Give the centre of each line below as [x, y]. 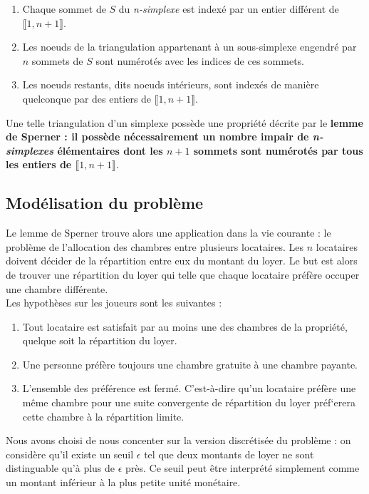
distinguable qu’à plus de [61, 468]
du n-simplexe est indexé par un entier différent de [229, 9]
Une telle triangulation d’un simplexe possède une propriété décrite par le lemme [184, 122]
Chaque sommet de [64, 9]
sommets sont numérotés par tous [278, 150]
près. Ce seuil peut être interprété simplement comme [243, 468]
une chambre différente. [57, 288]
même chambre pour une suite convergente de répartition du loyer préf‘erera [189, 402]
